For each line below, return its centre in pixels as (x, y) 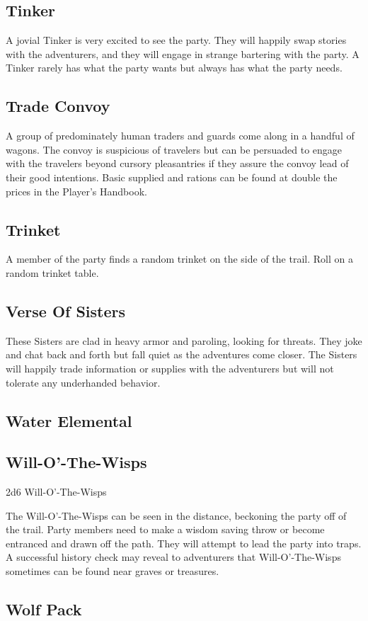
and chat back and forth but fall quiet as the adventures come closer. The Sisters (182, 354)
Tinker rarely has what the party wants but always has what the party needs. (174, 68)
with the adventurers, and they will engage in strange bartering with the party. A (183, 53)
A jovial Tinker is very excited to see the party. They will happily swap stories (176, 40)
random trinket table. (52, 272)
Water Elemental (69, 420)
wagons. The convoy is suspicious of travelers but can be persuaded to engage (174, 149)
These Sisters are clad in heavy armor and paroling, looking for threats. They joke (184, 340)
